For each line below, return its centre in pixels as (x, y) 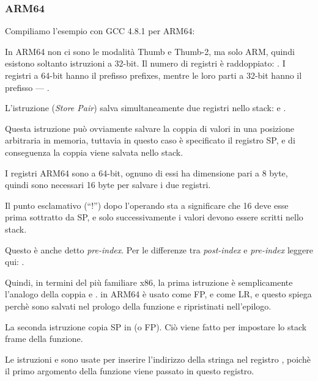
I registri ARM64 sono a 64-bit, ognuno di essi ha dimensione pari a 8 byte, (146, 172)
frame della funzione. (44, 339)
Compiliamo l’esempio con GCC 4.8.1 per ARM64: (100, 31)
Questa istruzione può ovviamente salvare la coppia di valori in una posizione (150, 128)
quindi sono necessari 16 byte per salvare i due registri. (108, 185)
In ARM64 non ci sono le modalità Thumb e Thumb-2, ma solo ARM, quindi (150, 51)
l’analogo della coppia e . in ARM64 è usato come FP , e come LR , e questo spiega (158, 294)
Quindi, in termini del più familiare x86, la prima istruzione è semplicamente (149, 282)
